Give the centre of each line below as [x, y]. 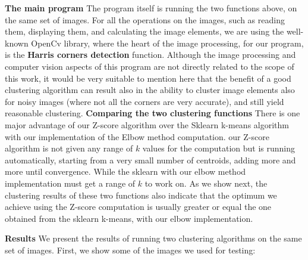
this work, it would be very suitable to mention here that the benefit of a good [148, 78]
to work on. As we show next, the [206, 183]
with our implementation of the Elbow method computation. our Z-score [137, 136]
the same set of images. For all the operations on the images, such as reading [145, 19]
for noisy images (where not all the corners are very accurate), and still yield [144, 101]
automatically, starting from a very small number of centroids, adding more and [150, 160]
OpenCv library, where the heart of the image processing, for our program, [167, 43]
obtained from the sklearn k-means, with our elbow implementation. [129, 218]
